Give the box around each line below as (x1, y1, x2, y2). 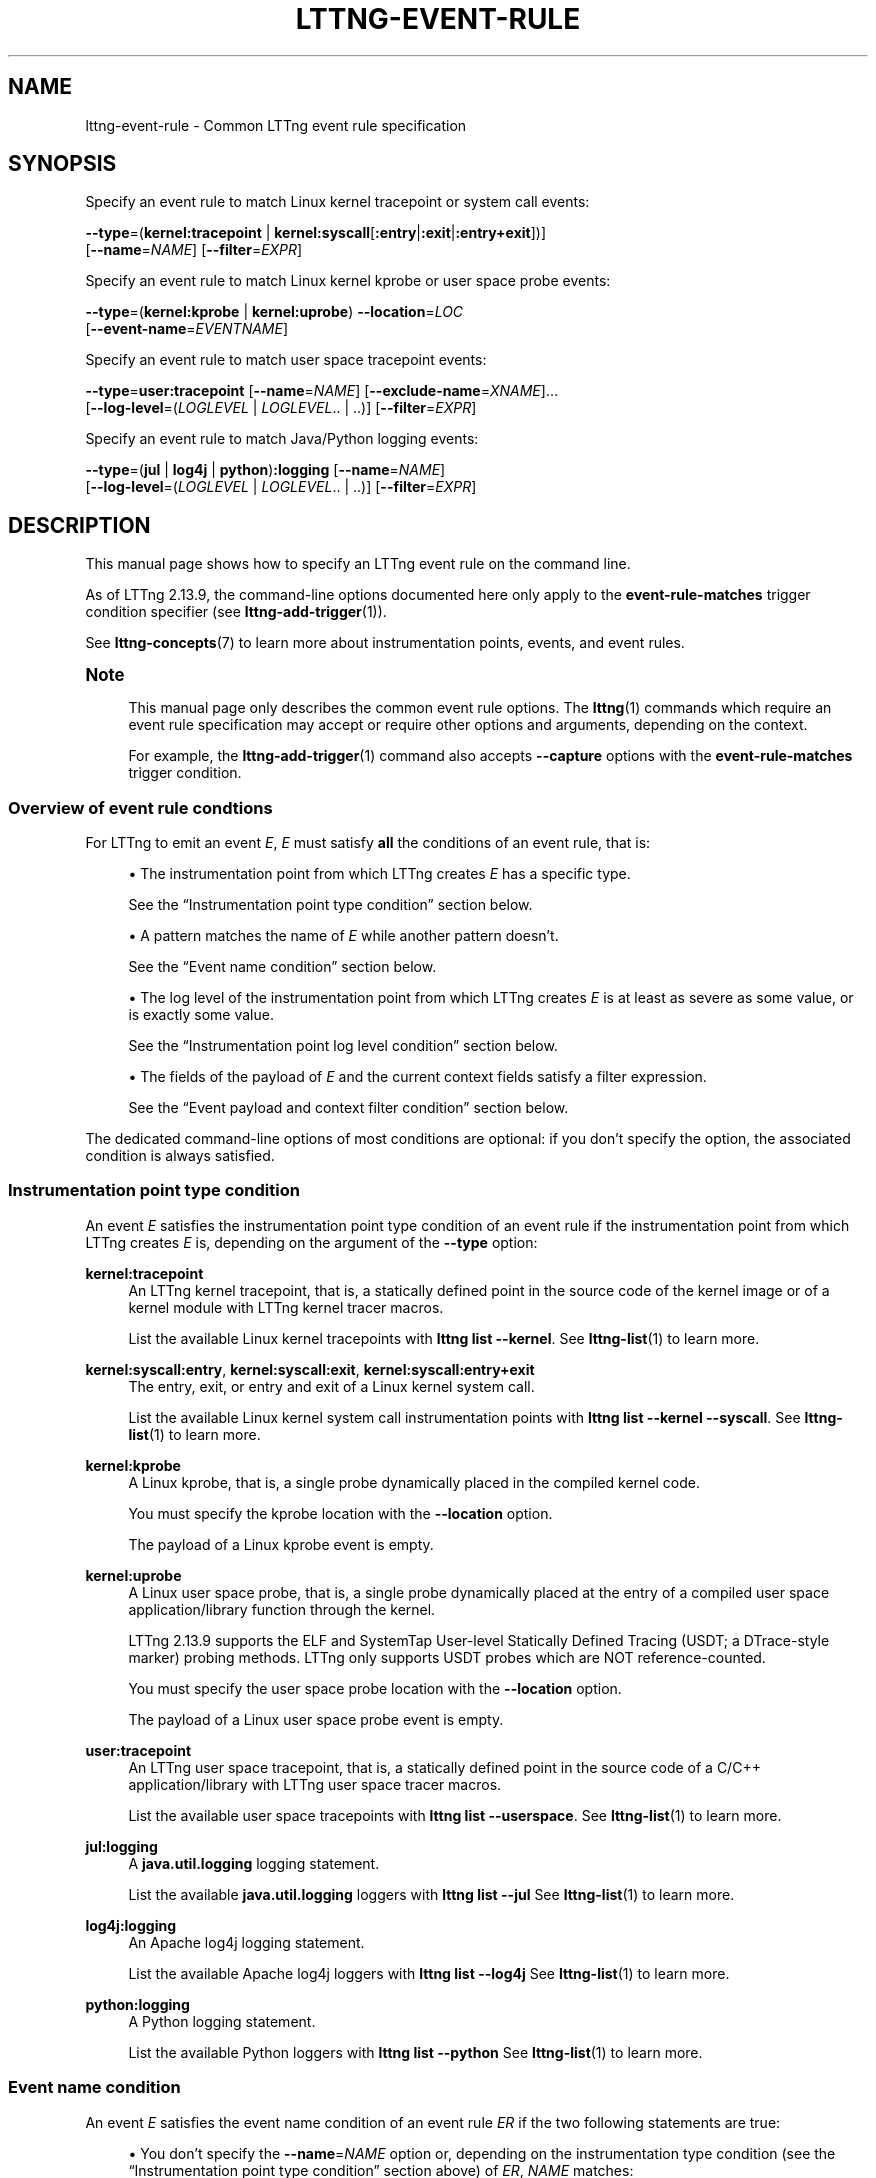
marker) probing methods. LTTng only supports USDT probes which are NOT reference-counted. (128, 1648, 766, 1666)
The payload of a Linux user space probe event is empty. (128, 1710, 504, 1728)
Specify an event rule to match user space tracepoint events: (85, 351, 487, 369)
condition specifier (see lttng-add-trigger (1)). (85, 603, 387, 621)
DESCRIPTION (8, 512, 151, 538)
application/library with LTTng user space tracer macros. (128, 1775, 502, 1793)
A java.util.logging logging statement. (128, 1854, 380, 1872)
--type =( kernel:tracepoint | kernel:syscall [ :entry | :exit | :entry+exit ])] (85, 224, 547, 242)
